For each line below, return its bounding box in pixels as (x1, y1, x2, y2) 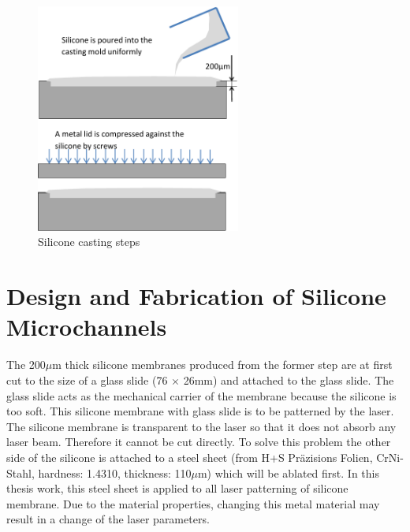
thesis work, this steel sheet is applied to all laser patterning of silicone (6, 480, 348, 497)
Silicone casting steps (38, 233, 140, 250)
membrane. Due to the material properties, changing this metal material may (6, 495, 380, 512)
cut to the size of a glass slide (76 (6, 371, 168, 388)
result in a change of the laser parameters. (6, 511, 210, 527)
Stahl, (6, 464, 35, 481)
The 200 (6, 356, 46, 373)
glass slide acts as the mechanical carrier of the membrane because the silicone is (6, 387, 397, 404)
